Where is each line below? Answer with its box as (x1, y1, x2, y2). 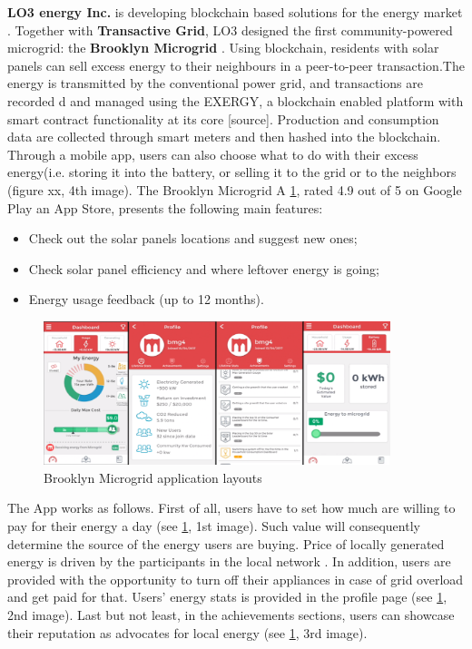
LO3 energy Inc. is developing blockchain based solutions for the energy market (7, 3, 463, 21)
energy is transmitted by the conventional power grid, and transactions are (7, 74, 423, 93)
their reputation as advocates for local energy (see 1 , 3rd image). (7, 623, 368, 642)
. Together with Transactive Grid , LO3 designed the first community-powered (7, 20, 453, 39)
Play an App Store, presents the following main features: (7, 198, 323, 217)
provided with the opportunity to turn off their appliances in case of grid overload (7, 569, 464, 588)
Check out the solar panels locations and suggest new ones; (28, 229, 358, 248)
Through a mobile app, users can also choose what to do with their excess (7, 144, 418, 163)
